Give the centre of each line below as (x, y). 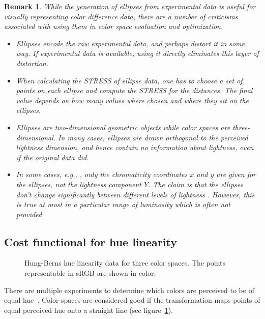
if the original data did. (52, 157)
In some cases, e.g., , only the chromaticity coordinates (102, 174)
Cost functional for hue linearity (91, 241)
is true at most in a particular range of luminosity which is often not (123, 204)
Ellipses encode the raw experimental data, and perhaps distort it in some (130, 43)
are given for (236, 174)
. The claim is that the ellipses (196, 184)
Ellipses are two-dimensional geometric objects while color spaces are (123, 127)
